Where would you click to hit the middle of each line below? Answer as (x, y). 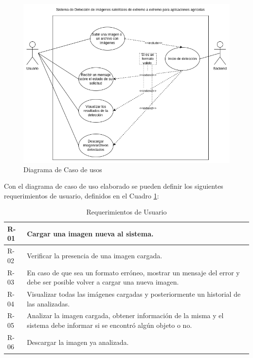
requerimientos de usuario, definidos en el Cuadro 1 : (81, 195)
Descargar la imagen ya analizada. (78, 342)
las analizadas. (48, 303)
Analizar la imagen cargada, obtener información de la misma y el (125, 315)
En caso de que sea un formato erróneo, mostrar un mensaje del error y (133, 272)
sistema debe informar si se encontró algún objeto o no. (109, 325)
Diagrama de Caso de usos (63, 170)
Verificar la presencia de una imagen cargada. (95, 255)
